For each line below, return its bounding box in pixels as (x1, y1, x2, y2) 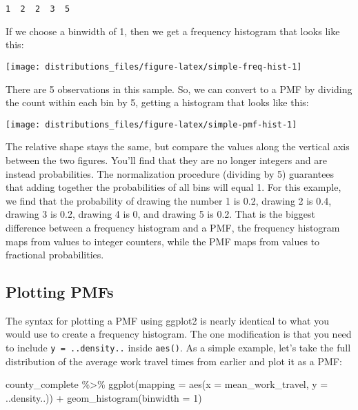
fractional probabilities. (6, 247, 104, 262)
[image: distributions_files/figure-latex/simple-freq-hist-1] (6, 61, 302, 72)
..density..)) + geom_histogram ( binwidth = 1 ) (6, 390, 202, 404)
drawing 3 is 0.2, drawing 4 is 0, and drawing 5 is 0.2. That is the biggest (6, 207, 315, 221)
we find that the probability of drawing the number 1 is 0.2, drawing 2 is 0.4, (6, 193, 332, 207)
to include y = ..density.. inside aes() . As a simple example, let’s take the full (6, 340, 351, 355)
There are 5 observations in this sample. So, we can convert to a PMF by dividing (6, 81, 352, 96)
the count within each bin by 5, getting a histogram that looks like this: (6, 95, 309, 110)
